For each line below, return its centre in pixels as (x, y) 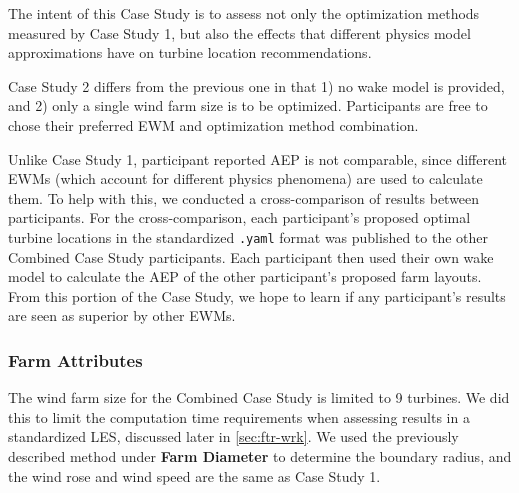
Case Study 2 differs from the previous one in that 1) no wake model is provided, (256, 85)
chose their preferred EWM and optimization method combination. (213, 124)
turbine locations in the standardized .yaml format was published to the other (248, 236)
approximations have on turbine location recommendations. (190, 52)
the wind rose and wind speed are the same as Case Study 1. (194, 475)
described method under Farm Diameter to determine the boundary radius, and (260, 455)
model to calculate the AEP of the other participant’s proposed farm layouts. (245, 276)
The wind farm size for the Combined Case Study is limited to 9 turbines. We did (259, 397)
